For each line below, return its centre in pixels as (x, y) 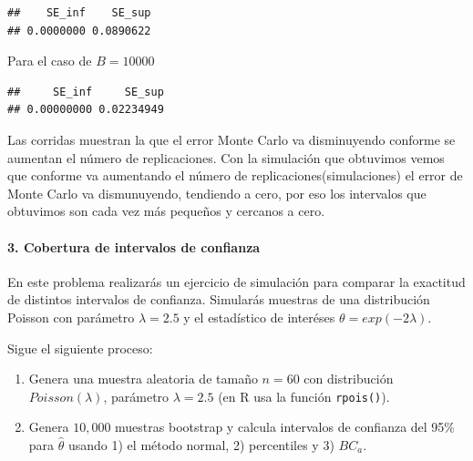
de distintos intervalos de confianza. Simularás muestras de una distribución (219, 299)
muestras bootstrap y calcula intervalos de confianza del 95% (285, 427)
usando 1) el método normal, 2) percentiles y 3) (201, 444)
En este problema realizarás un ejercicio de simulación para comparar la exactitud (236, 281)
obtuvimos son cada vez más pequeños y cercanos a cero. (166, 211)
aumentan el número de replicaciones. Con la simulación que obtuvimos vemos (226, 157)
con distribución (349, 379)
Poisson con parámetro (71, 317)
